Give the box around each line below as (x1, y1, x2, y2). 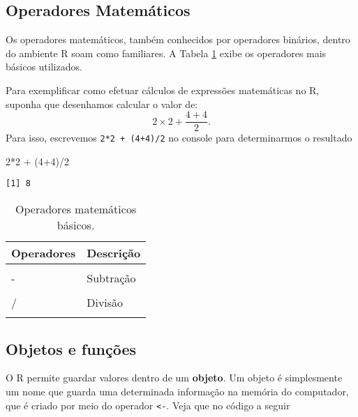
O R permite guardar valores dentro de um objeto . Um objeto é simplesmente (6, 370, 343, 385)
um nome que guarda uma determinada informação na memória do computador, (6, 384, 349, 398)
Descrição (87, 245, 141, 261)
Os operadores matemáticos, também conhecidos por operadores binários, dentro (6, 32, 350, 47)
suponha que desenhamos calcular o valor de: (6, 96, 198, 111)
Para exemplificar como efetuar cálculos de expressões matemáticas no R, (6, 82, 320, 97)
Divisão (87, 294, 124, 311)
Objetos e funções (6, 338, 137, 359)
